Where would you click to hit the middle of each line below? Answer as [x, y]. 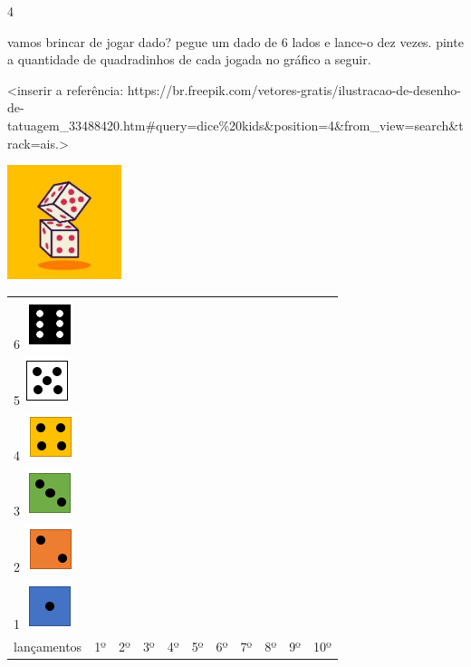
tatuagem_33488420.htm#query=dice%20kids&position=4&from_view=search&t [235, 125]
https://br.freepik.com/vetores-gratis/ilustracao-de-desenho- [294, 89]
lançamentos [48, 646]
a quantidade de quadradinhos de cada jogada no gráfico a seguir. [189, 59]
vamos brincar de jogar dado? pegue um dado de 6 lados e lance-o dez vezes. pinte [235, 41]
